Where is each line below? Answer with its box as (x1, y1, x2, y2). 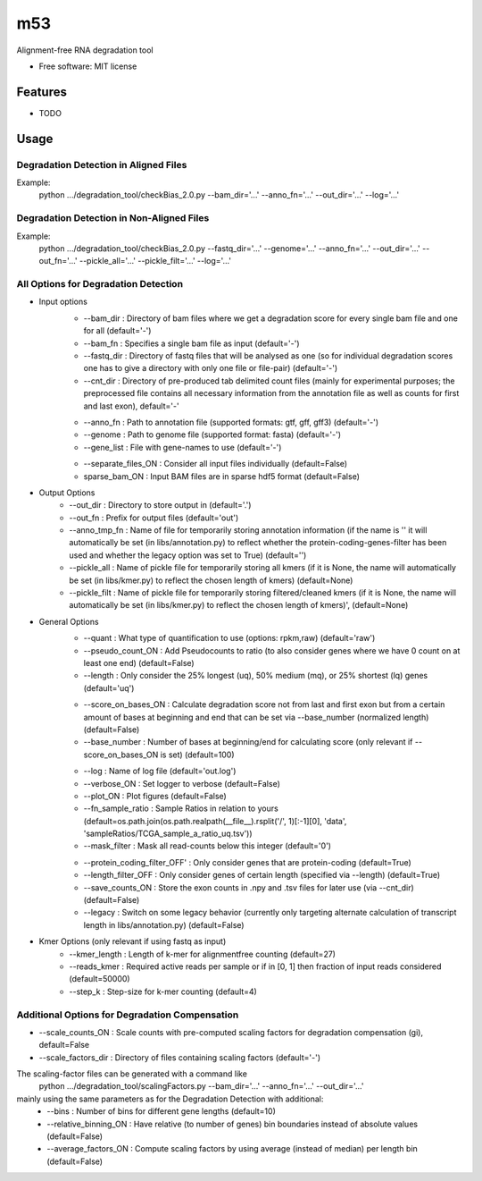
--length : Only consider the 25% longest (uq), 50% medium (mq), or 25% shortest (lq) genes (83, 671, 428, 681)
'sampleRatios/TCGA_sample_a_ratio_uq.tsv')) (83, 828, 253, 839)
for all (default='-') (83, 325, 152, 336)
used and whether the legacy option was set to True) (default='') (69, 550, 307, 561)
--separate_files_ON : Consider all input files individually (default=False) (83, 459, 348, 469)
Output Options (38, 487, 96, 498)
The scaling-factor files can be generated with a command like (16, 1068, 247, 1079)
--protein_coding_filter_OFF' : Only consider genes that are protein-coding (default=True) (83, 856, 412, 867)
